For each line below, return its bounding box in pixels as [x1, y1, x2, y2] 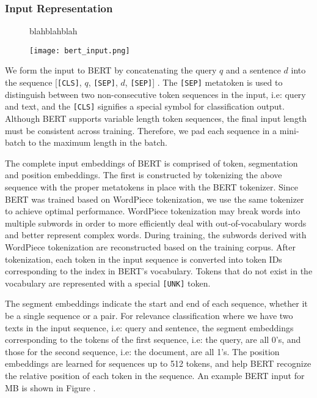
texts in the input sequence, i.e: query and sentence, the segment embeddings [5, 321, 294, 334]
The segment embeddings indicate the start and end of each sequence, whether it [5, 297, 308, 310]
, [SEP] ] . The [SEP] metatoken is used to [125, 76, 283, 89]
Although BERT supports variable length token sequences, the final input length [5, 111, 307, 124]
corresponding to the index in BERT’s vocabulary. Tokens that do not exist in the [5, 265, 313, 277]
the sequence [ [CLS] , [5, 76, 82, 89]
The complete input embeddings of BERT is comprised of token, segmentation [5, 156, 298, 169]
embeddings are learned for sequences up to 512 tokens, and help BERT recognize [5, 357, 312, 370]
